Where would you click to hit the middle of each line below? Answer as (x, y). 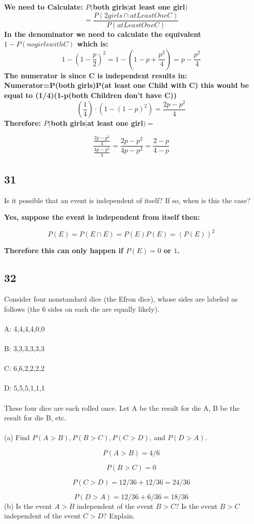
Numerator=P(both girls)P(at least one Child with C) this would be (126, 85)
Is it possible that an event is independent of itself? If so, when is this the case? (127, 200)
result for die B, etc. (35, 418)
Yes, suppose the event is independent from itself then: (102, 217)
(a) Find (17, 437)
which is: (93, 44)
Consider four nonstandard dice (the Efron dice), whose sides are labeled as (121, 298)
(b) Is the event (28, 506)
